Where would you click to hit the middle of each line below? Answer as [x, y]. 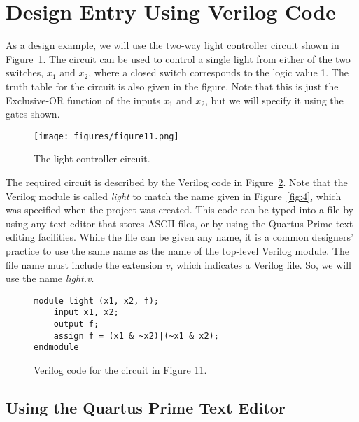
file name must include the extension [84, 264]
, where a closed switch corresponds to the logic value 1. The [218, 72]
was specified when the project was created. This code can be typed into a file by [179, 210]
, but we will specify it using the [274, 100]
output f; [76, 324]
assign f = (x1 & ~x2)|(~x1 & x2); [136, 336]
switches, [25, 72]
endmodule [56, 347]
